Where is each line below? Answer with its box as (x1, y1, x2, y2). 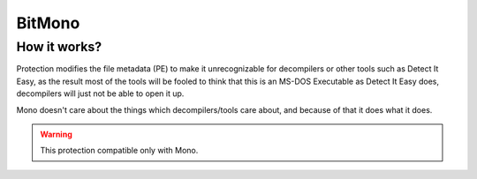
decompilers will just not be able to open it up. (16, 88, 185, 99)
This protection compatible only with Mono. (40, 145, 199, 156)
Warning (40, 129, 72, 139)
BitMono (16, 13, 80, 33)
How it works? (16, 39, 102, 55)
